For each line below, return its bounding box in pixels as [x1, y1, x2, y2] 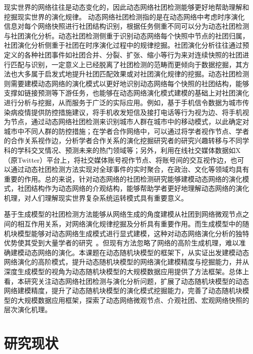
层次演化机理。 [4, 304, 52, 315]
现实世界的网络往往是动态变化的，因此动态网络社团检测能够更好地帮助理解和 [4, 2, 249, 12]
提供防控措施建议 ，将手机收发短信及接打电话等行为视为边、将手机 [31, 107, 242, 117]
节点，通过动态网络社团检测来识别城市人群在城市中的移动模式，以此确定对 [10, 116, 249, 127]
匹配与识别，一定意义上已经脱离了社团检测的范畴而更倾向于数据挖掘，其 [10, 59, 242, 69]
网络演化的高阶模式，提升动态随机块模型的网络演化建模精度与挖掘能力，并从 [4, 257, 249, 267]
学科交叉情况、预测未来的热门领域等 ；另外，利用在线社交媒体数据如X [17, 145, 241, 155]
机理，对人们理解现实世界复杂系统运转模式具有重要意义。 [4, 192, 188, 203]
